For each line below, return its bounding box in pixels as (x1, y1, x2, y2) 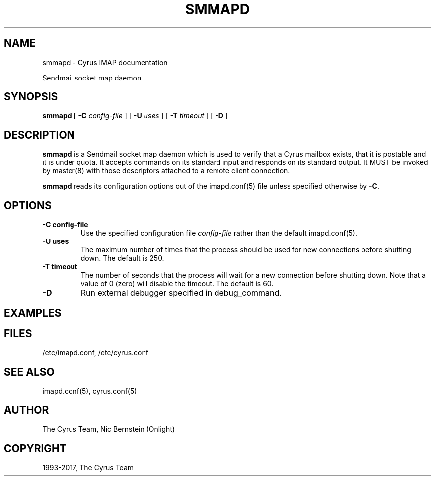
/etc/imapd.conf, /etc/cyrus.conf (42, 348, 148, 357)
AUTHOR (4, 403, 49, 416)
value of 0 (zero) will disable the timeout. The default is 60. (80, 279, 274, 288)
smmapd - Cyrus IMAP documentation (42, 58, 168, 67)
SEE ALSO (4, 365, 55, 378)
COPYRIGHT (4, 442, 67, 455)
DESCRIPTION (4, 128, 75, 141)
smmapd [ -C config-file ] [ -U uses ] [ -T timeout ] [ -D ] (42, 111, 228, 120)
